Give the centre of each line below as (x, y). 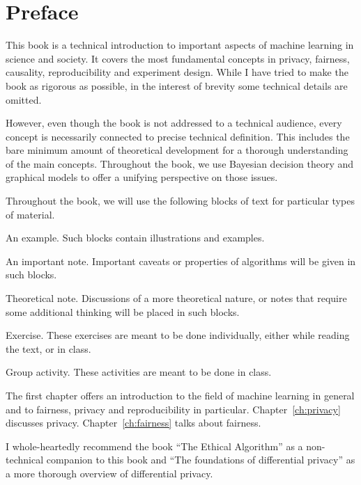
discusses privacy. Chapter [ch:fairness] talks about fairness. (133, 423)
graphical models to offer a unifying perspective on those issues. (142, 177)
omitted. (24, 99)
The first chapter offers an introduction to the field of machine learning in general (180, 395)
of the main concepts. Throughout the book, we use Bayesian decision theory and (180, 163)
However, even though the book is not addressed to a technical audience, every (174, 123)
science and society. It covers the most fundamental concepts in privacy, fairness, (178, 58)
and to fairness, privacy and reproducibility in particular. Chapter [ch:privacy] (173, 409)
